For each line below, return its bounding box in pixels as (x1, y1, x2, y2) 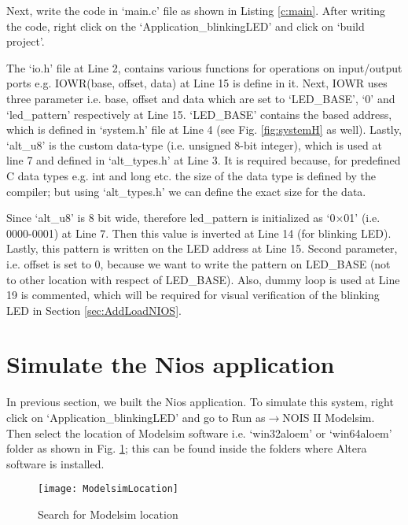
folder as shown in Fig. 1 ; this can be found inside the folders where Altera (6, 440, 367, 457)
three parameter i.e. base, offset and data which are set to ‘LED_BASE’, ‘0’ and (6, 90, 395, 106)
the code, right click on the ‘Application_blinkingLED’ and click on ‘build (6, 17, 365, 34)
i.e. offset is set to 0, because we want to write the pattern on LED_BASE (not (6, 255, 391, 272)
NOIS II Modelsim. (282, 409, 375, 425)
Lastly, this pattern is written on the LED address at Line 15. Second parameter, (6, 240, 398, 257)
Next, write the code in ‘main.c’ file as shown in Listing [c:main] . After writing (6, 2, 386, 18)
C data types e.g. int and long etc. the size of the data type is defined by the (6, 167, 376, 183)
